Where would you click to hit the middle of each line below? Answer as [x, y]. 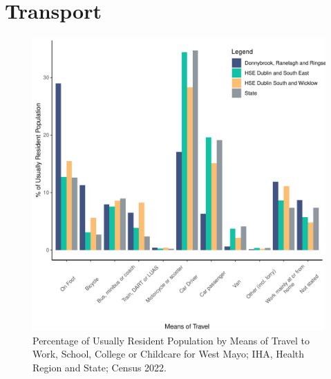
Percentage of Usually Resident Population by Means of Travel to [171, 340]
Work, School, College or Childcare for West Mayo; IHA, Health [169, 354]
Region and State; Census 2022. [100, 367]
